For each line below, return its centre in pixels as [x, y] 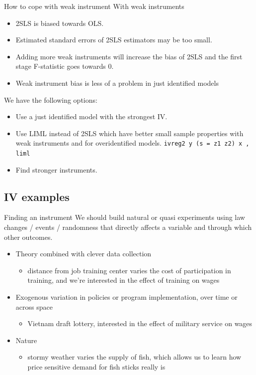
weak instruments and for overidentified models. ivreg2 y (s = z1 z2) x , [132, 143]
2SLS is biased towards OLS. [60, 23]
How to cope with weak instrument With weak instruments [94, 6]
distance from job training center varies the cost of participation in [129, 270]
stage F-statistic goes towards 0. [65, 66]
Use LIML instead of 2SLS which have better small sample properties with [129, 133]
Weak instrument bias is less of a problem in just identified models [117, 83]
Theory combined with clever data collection [84, 254]
